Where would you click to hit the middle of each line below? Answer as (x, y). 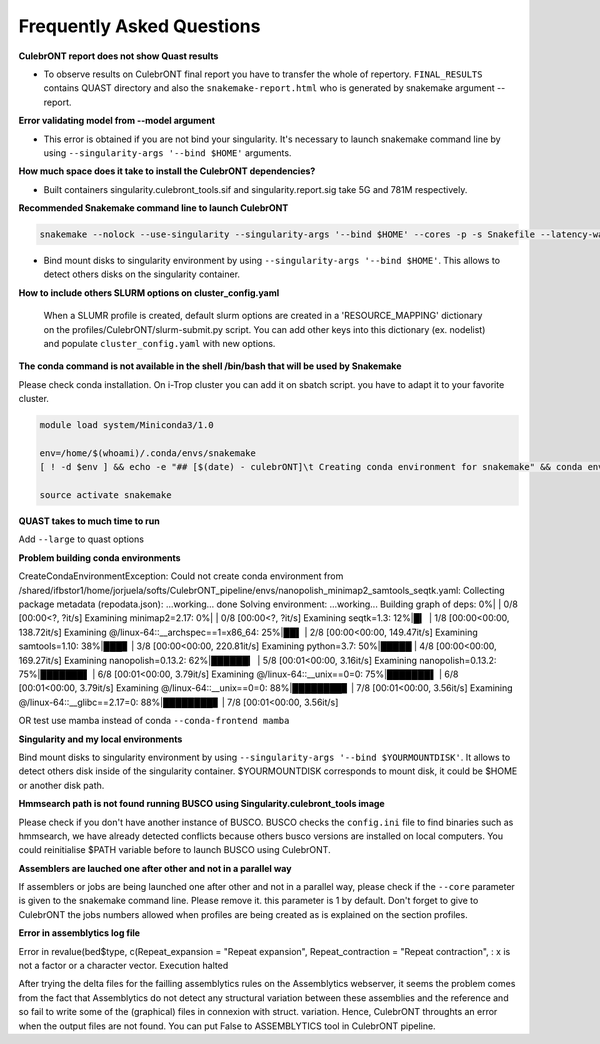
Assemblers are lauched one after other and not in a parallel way (155, 868)
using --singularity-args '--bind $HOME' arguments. (167, 152)
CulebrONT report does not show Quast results (118, 56)
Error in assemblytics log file (79, 933)
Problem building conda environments (99, 557)
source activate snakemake (105, 495)
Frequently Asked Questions (139, 26)
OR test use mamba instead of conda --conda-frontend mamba (154, 721)
